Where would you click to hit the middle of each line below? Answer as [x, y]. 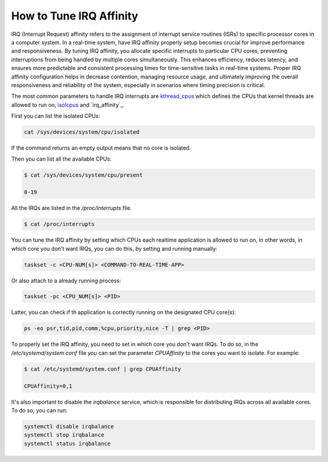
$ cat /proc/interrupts [60, 224]
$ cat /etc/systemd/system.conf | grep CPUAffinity [103, 369]
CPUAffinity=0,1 [48, 386]
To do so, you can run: [39, 410]
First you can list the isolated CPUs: [56, 116]
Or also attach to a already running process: [66, 281]
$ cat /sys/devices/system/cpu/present [83, 175]
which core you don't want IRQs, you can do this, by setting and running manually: [114, 248]
